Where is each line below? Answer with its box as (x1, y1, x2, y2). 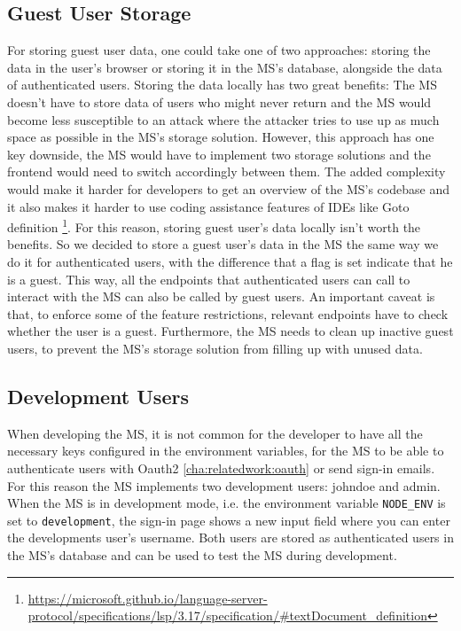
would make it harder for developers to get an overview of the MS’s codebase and (7, 179, 449, 198)
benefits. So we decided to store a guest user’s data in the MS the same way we (7, 235, 439, 253)
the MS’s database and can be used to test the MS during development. (7, 546, 397, 565)
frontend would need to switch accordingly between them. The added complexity (7, 162, 446, 181)
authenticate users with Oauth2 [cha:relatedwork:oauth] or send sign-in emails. (7, 458, 435, 477)
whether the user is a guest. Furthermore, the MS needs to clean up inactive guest (7, 322, 454, 340)
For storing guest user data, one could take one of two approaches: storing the (7, 41, 431, 59)
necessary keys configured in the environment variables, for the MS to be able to (7, 441, 444, 460)
